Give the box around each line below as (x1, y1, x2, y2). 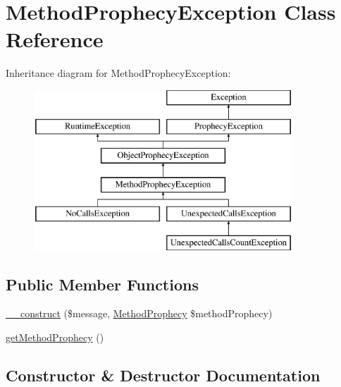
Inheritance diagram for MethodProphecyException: (6, 66, 231, 80)
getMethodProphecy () (6, 330, 104, 345)
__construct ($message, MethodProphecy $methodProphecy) (6, 306, 273, 321)
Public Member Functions (6, 273, 199, 295)
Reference (6, 25, 104, 54)
